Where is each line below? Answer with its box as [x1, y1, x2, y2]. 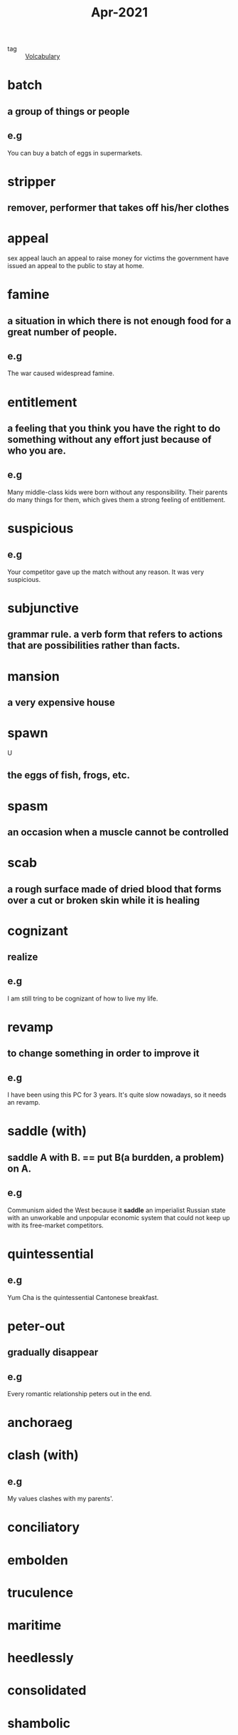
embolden [7, 1552, 69, 1568]
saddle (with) [7, 1123, 87, 1140]
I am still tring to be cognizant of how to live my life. [7, 994, 158, 1003]
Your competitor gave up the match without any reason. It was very [7, 568, 205, 576]
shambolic [7, 1715, 71, 1731]
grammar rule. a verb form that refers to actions [7, 628, 223, 640]
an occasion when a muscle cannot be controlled [7, 826, 229, 838]
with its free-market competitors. [7, 1221, 104, 1229]
